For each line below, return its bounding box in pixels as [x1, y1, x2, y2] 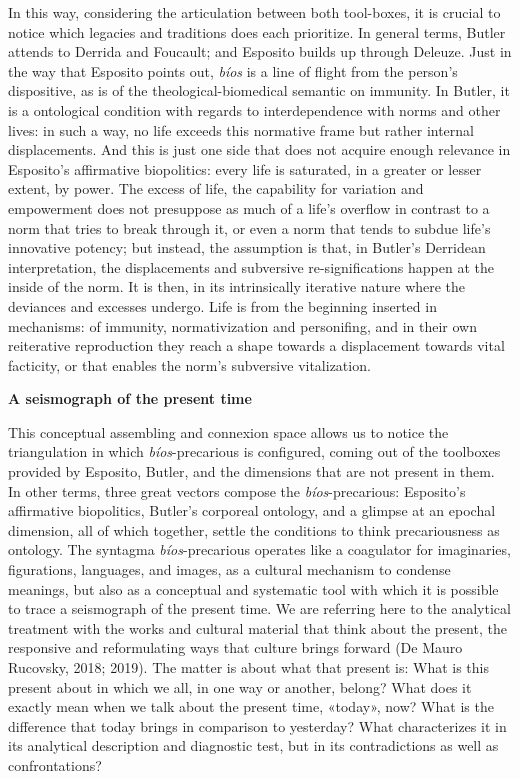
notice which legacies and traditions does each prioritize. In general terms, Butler [8, 21, 506, 42]
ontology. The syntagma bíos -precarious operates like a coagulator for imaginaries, [8, 539, 511, 560]
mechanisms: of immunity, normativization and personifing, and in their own [8, 315, 478, 336]
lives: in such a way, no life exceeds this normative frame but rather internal [8, 119, 474, 140]
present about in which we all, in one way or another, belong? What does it [8, 676, 472, 697]
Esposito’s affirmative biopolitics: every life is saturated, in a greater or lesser [8, 158, 482, 179]
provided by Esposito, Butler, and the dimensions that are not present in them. [8, 461, 495, 482]
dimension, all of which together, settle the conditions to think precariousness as [8, 519, 500, 540]
